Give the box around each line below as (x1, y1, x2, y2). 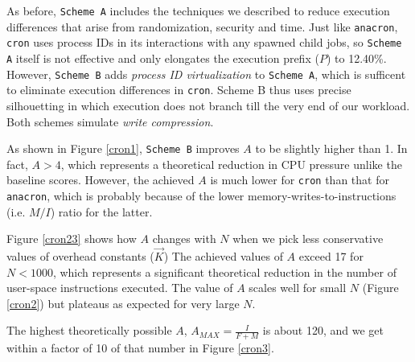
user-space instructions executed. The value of (6, 279, 233, 296)
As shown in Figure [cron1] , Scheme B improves (6, 140, 240, 157)
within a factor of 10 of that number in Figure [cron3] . (6, 339, 274, 356)
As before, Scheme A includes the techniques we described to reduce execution (6, 2, 390, 19)
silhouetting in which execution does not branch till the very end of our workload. (6, 97, 410, 113)
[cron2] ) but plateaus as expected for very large (6, 294, 240, 311)
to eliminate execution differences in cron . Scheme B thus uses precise (6, 81, 351, 98)
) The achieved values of (163, 248, 283, 265)
